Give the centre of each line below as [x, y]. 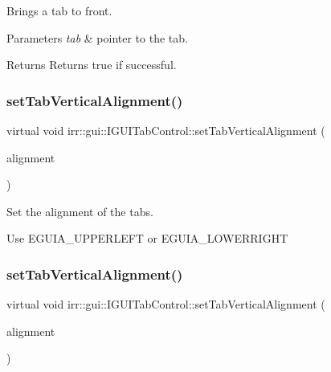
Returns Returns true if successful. [92, 65]
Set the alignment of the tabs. [80, 211]
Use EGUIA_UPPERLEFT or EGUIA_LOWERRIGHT [147, 238]
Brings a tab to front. [59, 10]
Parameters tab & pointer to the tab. [97, 37]
